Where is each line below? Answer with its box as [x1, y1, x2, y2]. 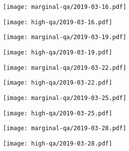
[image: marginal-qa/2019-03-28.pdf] [3, 125, 127, 132]
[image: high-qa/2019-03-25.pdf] [3, 109, 112, 117]
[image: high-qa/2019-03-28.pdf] [3, 140, 112, 147]
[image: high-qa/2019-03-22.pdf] [3, 79, 112, 87]
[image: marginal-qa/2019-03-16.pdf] [3, 3, 127, 10]
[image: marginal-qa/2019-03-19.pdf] [3, 34, 127, 41]
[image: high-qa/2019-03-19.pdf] [3, 49, 112, 56]
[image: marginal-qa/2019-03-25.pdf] [3, 94, 127, 101]
